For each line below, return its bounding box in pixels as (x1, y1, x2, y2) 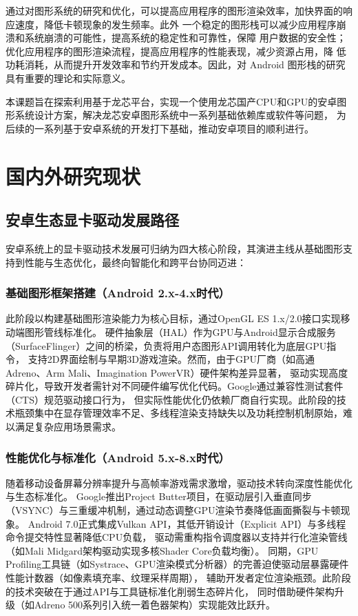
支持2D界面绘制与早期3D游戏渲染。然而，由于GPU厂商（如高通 (28, 352, 315, 366)
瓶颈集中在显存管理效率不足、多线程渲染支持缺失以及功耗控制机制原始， (14, 406, 343, 420)
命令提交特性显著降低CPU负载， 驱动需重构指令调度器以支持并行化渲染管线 (6, 530, 348, 544)
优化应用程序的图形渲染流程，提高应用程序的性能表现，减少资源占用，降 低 (6, 43, 346, 58)
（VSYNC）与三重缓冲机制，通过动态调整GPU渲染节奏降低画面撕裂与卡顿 (6, 503, 341, 517)
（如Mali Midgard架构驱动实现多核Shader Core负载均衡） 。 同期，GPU (6, 543, 319, 557)
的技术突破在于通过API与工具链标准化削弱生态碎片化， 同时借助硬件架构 (6, 584, 335, 598)
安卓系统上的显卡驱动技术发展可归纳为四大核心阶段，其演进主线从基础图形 (6, 241, 343, 255)
